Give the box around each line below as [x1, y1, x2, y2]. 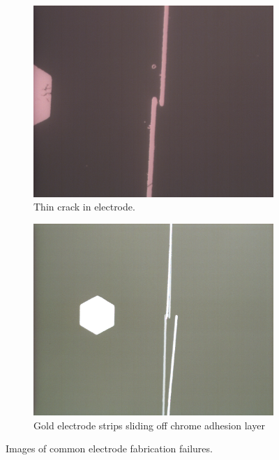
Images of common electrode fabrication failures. [6, 441, 213, 456]
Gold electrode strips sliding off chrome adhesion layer [33, 417, 265, 432]
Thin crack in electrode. [33, 199, 135, 214]
